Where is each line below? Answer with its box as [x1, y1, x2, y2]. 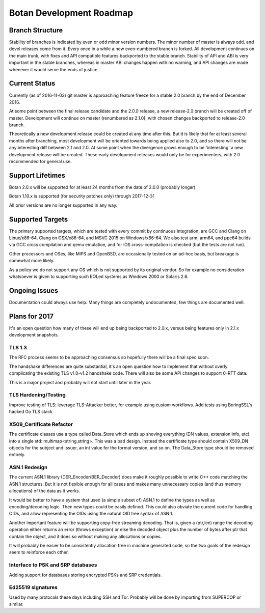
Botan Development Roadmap [9, 7, 133, 18]
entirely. [9, 452, 26, 458]
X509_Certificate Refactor [9, 420, 73, 427]
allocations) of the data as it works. [9, 488, 80, 494]
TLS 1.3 [9, 344, 27, 351]
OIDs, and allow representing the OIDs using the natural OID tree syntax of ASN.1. [9, 511, 174, 517]
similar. [9, 601, 24, 607]
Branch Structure [9, 26, 63, 34]
